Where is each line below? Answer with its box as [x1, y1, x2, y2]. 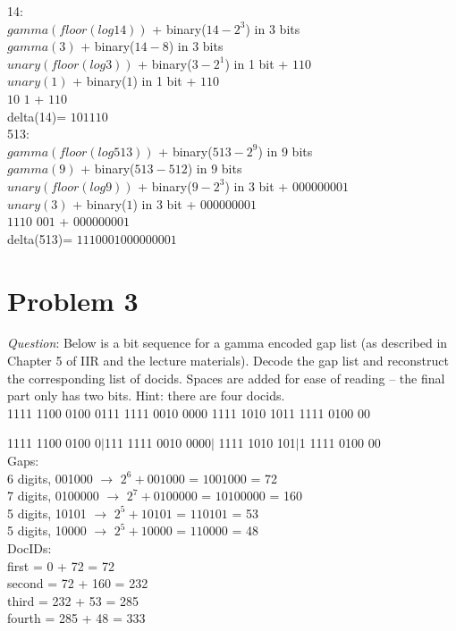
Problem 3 [7, 282, 139, 318]
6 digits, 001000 [7, 468, 93, 487]
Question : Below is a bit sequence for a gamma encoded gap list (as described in [7, 333, 448, 352]
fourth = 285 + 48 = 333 [7, 609, 146, 627]
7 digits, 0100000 [7, 486, 99, 505]
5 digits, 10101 [7, 503, 87, 522]
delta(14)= [7, 106, 67, 125]
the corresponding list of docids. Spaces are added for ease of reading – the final [7, 368, 445, 387]
